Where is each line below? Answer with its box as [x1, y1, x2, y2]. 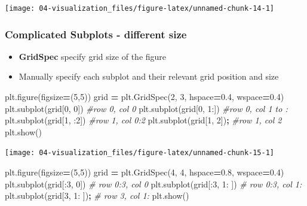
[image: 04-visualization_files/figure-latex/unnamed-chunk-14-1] [5, 4, 275, 13]
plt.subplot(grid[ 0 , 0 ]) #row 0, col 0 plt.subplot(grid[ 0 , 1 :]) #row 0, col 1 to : [5, 102, 288, 114]
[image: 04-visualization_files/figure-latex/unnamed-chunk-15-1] [5, 149, 275, 157]
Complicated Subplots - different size [5, 26, 187, 41]
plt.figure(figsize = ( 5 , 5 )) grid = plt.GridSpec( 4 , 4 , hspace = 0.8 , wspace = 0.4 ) [5, 166, 284, 178]
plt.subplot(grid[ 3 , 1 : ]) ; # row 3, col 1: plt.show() [5, 189, 189, 202]
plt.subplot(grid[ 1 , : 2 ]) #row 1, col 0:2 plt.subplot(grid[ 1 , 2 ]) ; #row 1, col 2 [5, 114, 282, 126]
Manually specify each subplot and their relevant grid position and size [19, 70, 279, 83]
